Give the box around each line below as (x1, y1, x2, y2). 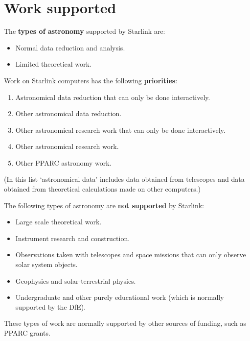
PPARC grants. (4, 328, 50, 338)
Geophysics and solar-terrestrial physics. (15, 275, 136, 286)
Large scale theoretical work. (15, 217, 102, 227)
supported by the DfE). (15, 301, 86, 312)
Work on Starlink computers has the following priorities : (4, 75, 178, 85)
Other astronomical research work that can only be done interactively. (15, 124, 226, 135)
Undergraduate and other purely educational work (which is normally (15, 292, 224, 302)
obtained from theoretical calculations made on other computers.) (4, 184, 201, 194)
